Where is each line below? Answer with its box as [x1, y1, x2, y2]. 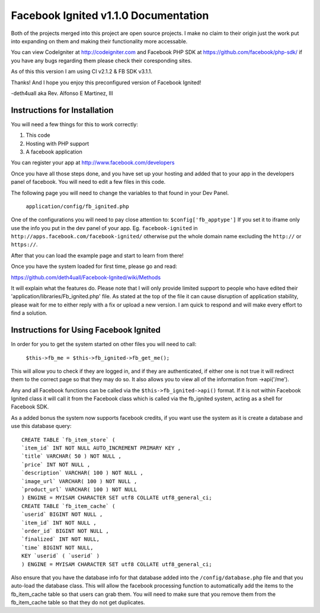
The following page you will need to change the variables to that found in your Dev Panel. [11, 189, 229, 196]
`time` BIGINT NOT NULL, [21, 544, 94, 551]
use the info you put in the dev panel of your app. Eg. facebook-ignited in [11, 224, 198, 231]
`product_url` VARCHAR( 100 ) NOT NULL [21, 486, 137, 493]
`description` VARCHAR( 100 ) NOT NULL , [21, 470, 143, 477]
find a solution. [11, 309, 47, 317]
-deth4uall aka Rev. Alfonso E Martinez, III [11, 90, 113, 97]
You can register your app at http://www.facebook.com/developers [11, 159, 175, 166]
